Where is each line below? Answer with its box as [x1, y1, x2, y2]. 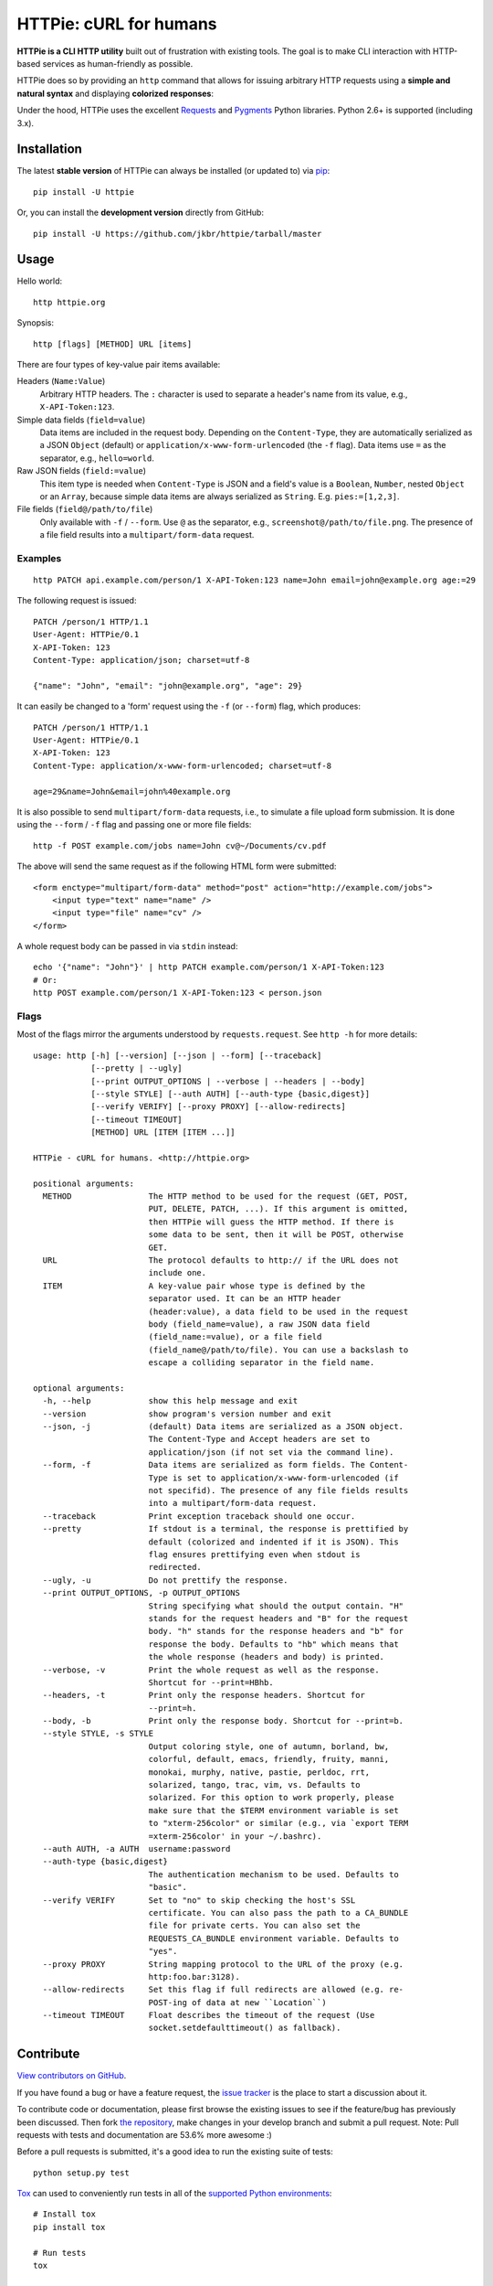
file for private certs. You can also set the [148, 1920, 361, 1931]
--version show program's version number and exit [42, 1408, 332, 1419]
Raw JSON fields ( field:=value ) [16, 465, 146, 476]
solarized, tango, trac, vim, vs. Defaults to [148, 1779, 361, 1790]
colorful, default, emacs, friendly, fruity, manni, [148, 1754, 390, 1765]
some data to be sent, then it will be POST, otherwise [148, 1230, 404, 1240]
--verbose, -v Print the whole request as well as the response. [42, 1664, 380, 1675]
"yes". [148, 1946, 178, 1957]
